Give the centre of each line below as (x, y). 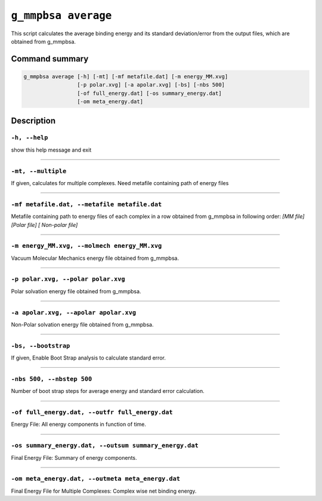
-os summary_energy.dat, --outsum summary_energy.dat (105, 446)
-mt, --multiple (39, 171)
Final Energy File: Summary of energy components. (74, 457)
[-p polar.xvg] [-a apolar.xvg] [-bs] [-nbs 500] (151, 85)
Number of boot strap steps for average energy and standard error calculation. (108, 391)
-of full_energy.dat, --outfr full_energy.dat (92, 412)
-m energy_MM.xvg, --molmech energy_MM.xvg (86, 246)
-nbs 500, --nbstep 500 (52, 379)
